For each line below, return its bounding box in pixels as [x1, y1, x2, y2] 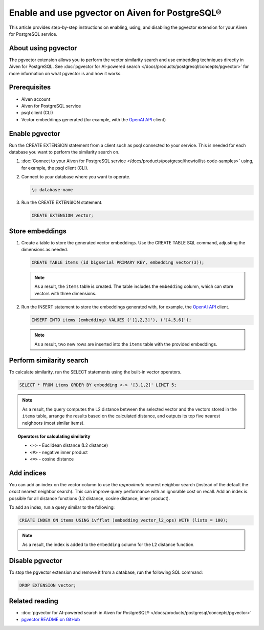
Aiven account [21, 96, 51, 102]
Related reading [9, 597, 59, 605]
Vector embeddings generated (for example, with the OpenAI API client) [21, 116, 166, 122]
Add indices [9, 469, 46, 477]
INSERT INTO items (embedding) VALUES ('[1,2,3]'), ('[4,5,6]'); [31, 317, 192, 323]
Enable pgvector [9, 130, 61, 138]
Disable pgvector [9, 557, 63, 565]
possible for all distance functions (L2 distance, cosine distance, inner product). [9, 495, 170, 501]
